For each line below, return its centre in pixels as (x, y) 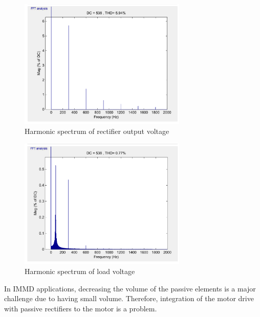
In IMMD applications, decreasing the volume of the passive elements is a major (130, 288)
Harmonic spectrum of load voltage (80, 271)
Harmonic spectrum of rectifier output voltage (97, 131)
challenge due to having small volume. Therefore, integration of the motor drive (129, 298)
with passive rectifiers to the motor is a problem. (81, 308)
